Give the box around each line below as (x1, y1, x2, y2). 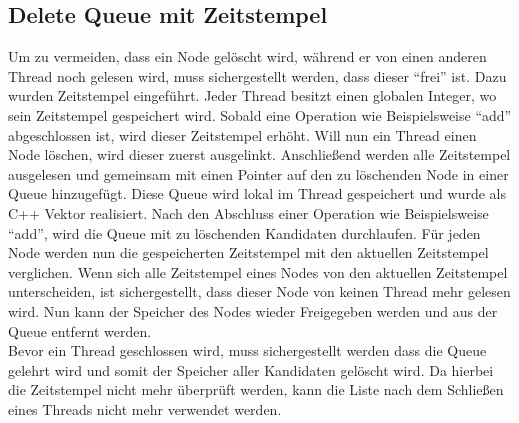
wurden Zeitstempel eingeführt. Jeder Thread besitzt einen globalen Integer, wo (8, 85, 497, 106)
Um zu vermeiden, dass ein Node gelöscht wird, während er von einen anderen (8, 46, 487, 67)
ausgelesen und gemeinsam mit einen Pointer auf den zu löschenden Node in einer (8, 163, 509, 184)
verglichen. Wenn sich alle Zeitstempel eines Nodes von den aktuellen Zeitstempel (8, 261, 508, 282)
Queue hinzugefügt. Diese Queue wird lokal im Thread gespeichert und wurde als (8, 183, 506, 204)
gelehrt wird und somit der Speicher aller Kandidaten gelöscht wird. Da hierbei (8, 359, 494, 380)
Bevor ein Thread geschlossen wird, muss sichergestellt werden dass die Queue (8, 340, 487, 361)
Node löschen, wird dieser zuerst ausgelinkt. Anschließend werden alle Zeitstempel (8, 144, 511, 165)
